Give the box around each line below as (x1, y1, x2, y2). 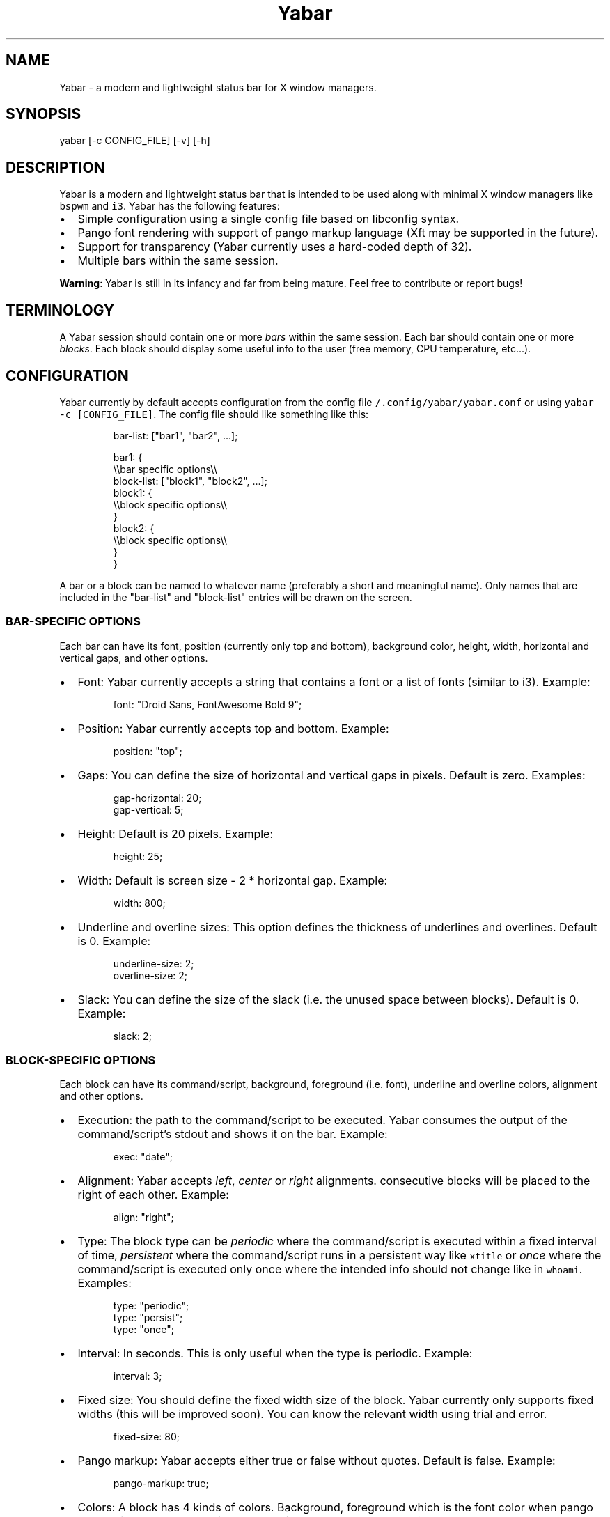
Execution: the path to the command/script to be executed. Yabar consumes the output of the (77, 1113, 568, 1128)
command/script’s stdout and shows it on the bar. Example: (77, 1127, 388, 1142)
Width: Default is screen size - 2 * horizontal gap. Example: (77, 873, 388, 887)
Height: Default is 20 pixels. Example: (77, 826, 273, 841)
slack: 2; (113, 1029, 152, 1042)
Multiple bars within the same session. (77, 254, 279, 268)
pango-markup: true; (113, 1477, 209, 1490)
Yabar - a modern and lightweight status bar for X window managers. (59, 81, 377, 93)
